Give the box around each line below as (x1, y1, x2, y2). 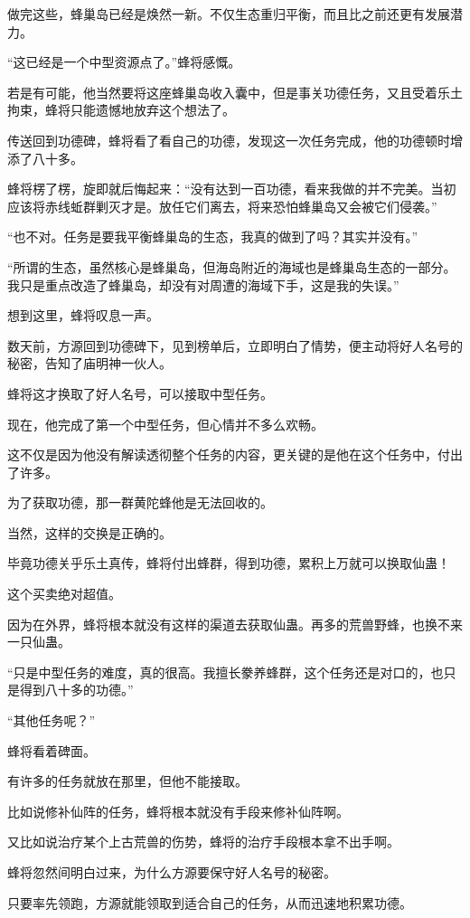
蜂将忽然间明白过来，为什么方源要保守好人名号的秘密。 (7, 863, 336, 881)
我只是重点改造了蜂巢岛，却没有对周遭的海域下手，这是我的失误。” (7, 275, 399, 294)
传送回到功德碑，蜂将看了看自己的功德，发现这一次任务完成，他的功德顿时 (7, 130, 450, 149)
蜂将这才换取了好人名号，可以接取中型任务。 (7, 383, 273, 402)
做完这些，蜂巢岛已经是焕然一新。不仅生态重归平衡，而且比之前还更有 (7, 5, 425, 23)
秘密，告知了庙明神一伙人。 (7, 354, 172, 373)
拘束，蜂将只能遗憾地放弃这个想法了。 (7, 100, 235, 119)
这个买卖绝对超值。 (7, 584, 121, 603)
